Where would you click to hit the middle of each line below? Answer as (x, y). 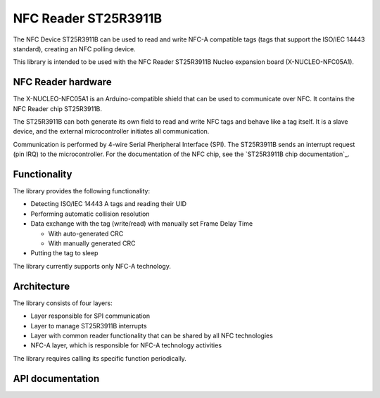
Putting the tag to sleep (64, 253)
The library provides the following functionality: (82, 191)
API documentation (56, 379)
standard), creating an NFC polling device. (75, 49)
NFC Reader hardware (62, 82)
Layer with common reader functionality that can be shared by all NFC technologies (152, 335)
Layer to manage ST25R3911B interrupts (89, 326)
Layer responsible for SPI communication (90, 316)
